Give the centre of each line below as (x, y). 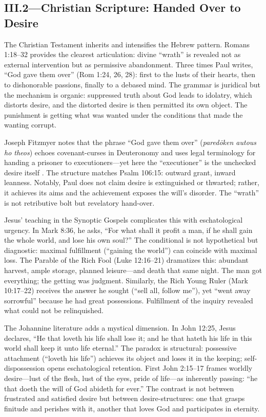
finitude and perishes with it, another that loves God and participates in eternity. (132, 408)
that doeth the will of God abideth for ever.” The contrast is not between (119, 388)
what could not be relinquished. (54, 310)
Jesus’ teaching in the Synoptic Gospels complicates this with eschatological (124, 220)
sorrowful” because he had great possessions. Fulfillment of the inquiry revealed (129, 300)
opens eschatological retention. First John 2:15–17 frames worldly (150, 368)
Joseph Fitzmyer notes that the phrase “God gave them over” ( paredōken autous (130, 142)
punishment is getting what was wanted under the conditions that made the (124, 114)
